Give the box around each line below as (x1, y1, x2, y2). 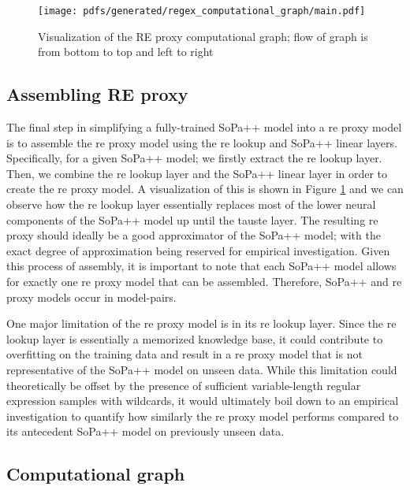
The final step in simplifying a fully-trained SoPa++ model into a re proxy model (6, 119, 402, 135)
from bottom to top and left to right (38, 43, 214, 60)
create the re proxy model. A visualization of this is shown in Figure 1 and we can (6, 180, 404, 197)
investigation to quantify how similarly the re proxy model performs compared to (6, 407, 399, 424)
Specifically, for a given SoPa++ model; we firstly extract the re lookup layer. (6, 150, 382, 166)
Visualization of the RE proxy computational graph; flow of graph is (38, 28, 368, 44)
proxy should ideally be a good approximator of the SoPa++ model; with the (6, 227, 381, 243)
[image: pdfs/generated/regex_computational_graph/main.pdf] (38, 6, 366, 17)
